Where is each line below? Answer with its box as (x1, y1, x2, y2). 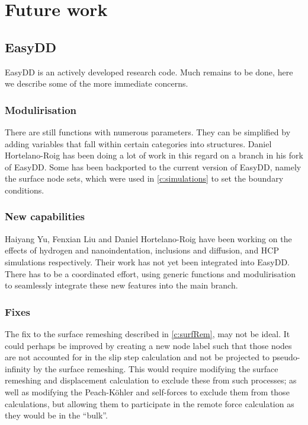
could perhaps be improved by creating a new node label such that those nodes (5, 339, 292, 351)
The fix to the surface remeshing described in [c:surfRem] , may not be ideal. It (5, 327, 290, 340)
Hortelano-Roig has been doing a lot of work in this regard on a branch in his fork (5, 149, 303, 161)
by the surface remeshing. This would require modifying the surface (33, 362, 278, 375)
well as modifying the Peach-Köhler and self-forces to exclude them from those (5, 385, 290, 398)
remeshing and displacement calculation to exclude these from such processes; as (5, 374, 297, 386)
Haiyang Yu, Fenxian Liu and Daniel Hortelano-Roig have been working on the (5, 232, 292, 245)
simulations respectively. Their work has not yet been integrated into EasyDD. (5, 255, 290, 268)
